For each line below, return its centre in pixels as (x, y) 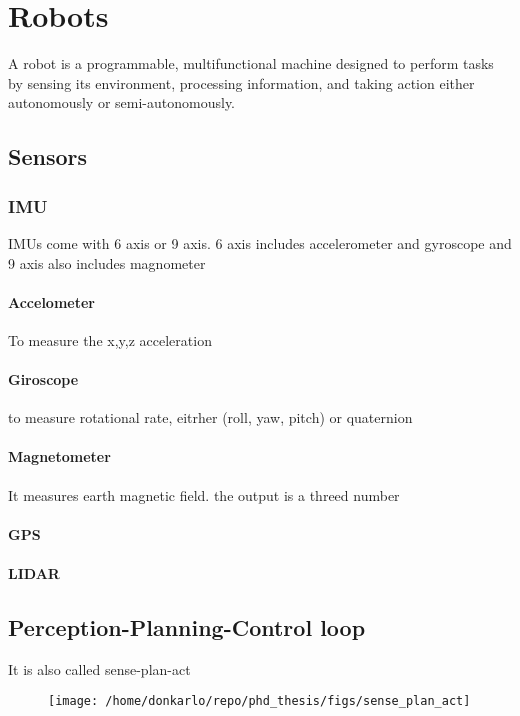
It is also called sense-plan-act (99, 668)
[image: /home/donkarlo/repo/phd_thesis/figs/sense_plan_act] (259, 701)
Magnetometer (59, 456)
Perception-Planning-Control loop (187, 627)
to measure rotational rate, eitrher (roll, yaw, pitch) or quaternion (210, 417)
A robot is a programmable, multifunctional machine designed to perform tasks (251, 63)
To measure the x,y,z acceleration (110, 339)
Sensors (48, 156)
